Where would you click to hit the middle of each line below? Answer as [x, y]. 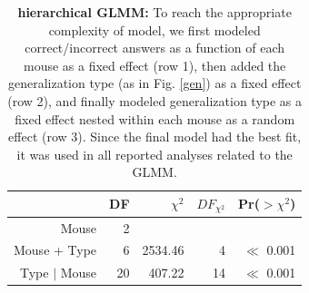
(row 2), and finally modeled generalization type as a [155, 100]
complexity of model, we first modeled [154, 29]
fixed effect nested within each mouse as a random [155, 118]
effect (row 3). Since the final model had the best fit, [155, 137]
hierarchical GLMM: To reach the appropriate [154, 12]
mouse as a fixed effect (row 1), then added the [155, 65]
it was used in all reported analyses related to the [154, 154]
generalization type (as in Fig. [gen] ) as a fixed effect [154, 83]
